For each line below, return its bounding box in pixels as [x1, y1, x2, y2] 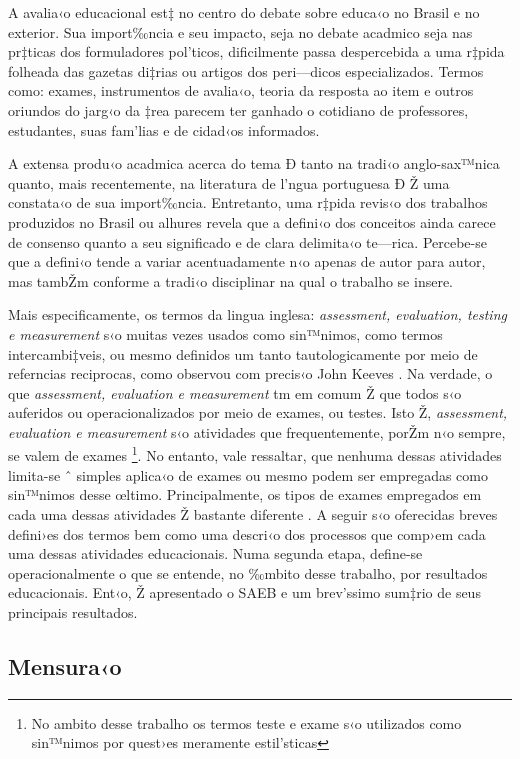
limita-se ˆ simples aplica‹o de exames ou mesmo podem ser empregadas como [8, 464, 489, 485]
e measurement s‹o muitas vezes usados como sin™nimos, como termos [8, 323, 443, 344]
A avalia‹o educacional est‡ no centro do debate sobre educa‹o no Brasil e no [8, 2, 480, 22]
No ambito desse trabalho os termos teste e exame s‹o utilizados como [31, 712, 462, 733]
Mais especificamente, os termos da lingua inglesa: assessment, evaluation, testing [8, 304, 507, 325]
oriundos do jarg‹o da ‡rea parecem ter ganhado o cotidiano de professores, [8, 99, 469, 120]
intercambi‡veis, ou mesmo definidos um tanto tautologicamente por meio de [8, 343, 478, 364]
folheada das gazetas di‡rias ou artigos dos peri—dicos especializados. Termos [8, 60, 484, 81]
